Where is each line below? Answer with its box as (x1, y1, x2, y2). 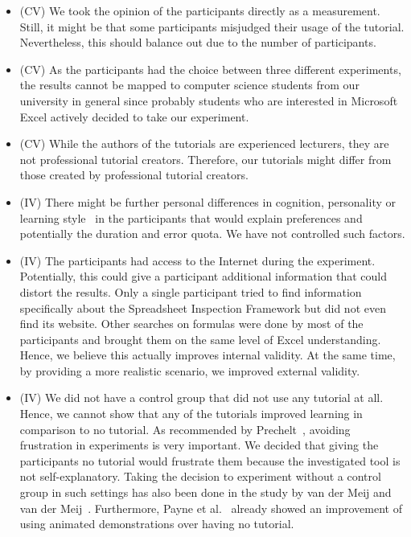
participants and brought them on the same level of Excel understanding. (19, 330, 381, 347)
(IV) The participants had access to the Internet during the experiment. (19, 252, 376, 268)
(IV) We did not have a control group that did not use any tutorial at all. (19, 389, 384, 406)
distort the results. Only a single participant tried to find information (19, 283, 362, 300)
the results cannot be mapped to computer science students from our (19, 76, 360, 93)
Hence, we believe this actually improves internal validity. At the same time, (19, 346, 396, 363)
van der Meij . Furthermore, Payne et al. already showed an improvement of (19, 499, 402, 516)
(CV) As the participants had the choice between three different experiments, (19, 60, 401, 77)
